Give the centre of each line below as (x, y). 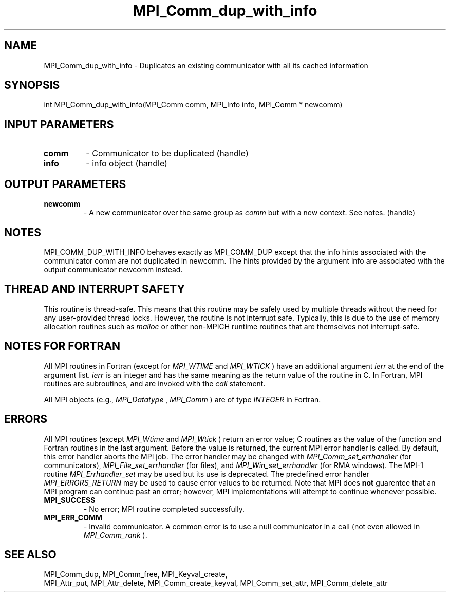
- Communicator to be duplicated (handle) (167, 153)
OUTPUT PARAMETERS (65, 184)
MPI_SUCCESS (70, 500)
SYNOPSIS (32, 85)
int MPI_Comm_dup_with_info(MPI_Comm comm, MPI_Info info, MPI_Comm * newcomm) (193, 105)
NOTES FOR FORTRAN (62, 346)
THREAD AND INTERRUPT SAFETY (95, 289)
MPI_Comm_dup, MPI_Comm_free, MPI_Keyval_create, (136, 574)
